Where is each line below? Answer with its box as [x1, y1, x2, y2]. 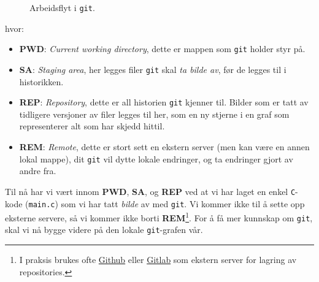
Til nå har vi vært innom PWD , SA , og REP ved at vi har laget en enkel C [5, 185, 296, 197]
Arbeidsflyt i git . [29, 1, 95, 13]
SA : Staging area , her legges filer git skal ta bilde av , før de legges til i [19, 63, 286, 75]
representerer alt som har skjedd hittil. [19, 120, 165, 132]
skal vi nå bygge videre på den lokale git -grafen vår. [5, 223, 203, 236]
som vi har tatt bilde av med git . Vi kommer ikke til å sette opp [61, 197, 305, 210]
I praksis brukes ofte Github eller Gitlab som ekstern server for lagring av [19, 253, 297, 266]
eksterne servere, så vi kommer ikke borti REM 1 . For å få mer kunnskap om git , [5, 210, 313, 224]
